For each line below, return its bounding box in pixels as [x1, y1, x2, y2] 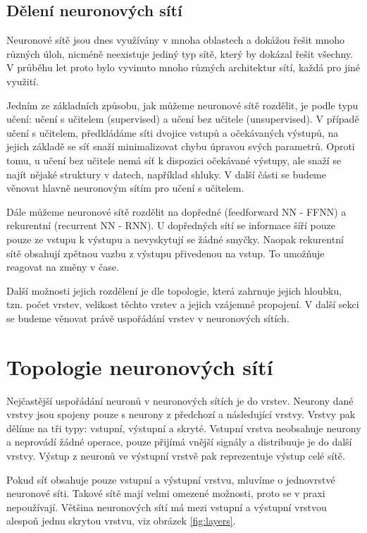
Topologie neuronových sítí [6, 352, 273, 381]
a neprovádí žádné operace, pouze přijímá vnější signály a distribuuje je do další [6, 434, 352, 449]
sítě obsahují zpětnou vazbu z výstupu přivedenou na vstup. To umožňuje [6, 245, 325, 260]
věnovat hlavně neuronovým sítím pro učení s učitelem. [6, 180, 244, 195]
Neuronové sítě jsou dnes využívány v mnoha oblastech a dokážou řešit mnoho [6, 32, 344, 47]
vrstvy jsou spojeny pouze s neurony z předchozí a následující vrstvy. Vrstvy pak [6, 407, 356, 422]
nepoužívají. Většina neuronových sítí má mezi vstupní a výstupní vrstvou [6, 499, 327, 514]
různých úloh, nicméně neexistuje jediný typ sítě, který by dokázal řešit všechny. [6, 46, 353, 61]
